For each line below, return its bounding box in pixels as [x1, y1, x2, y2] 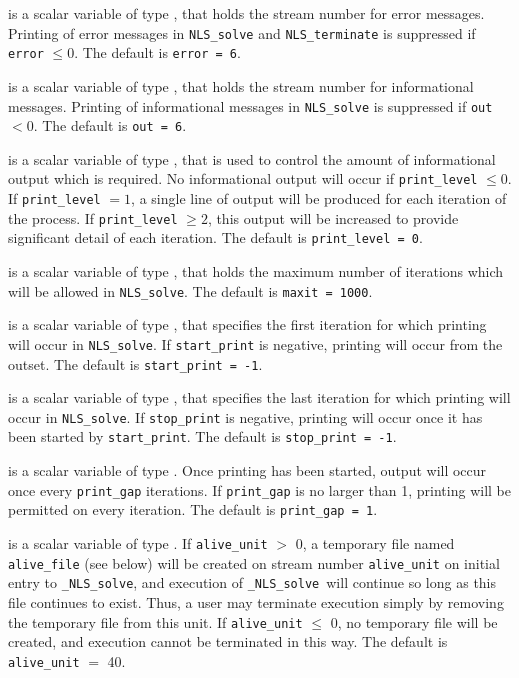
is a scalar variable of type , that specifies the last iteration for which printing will [8, 387, 511, 408]
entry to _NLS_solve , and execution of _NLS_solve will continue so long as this [8, 572, 497, 593]
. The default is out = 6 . [33, 115, 187, 136]
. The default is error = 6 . [74, 42, 241, 63]
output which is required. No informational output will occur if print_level [8, 168, 478, 189]
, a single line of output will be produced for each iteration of [131, 188, 507, 209]
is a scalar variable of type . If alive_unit [8, 533, 268, 553]
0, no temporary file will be [330, 611, 498, 632]
